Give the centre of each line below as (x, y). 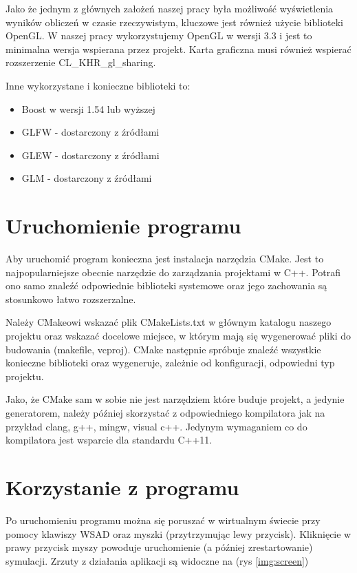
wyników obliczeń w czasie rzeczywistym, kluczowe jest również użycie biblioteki (174, 22)
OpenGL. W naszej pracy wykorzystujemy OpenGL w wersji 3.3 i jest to (159, 35)
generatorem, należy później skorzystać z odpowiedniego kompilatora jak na (165, 413)
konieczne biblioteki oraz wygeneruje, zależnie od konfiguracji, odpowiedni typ (170, 363)
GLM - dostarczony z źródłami (87, 178)
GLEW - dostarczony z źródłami (90, 155)
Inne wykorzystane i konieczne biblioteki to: (98, 85)
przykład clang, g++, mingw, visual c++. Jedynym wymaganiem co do (156, 426)
